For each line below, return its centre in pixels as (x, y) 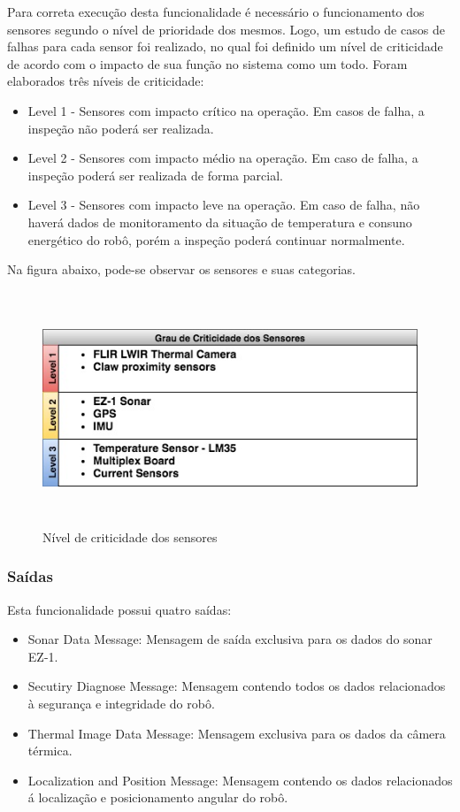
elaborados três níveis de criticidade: (106, 81)
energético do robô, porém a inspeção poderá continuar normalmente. (216, 239)
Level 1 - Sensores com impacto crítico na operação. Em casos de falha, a (226, 110)
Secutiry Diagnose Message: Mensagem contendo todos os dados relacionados (237, 686)
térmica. (50, 751)
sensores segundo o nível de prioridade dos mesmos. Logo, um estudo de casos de (226, 29)
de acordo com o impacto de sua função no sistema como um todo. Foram (207, 63)
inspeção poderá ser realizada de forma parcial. (155, 175)
